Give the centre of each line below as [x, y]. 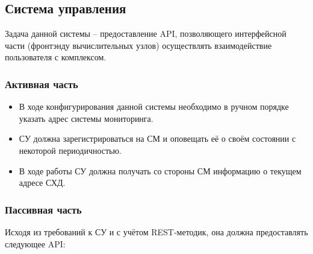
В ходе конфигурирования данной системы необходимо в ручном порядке [154, 106]
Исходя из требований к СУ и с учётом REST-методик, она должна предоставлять [156, 231]
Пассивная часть [43, 209]
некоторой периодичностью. [70, 150]
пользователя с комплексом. [56, 57]
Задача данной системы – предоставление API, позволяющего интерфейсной [146, 33]
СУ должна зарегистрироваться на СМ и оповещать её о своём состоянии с [157, 138]
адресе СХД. [42, 183]
